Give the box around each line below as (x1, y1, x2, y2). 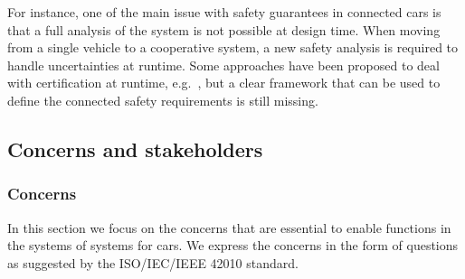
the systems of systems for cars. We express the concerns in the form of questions (7, 236, 459, 255)
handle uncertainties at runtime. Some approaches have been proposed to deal (7, 55, 440, 74)
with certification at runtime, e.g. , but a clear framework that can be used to (7, 73, 441, 92)
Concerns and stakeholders (7, 135, 263, 163)
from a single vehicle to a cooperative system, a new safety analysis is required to (7, 38, 459, 57)
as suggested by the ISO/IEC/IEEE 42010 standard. (7, 253, 299, 272)
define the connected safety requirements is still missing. (7, 90, 318, 109)
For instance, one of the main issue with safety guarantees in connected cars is (7, 3, 441, 21)
